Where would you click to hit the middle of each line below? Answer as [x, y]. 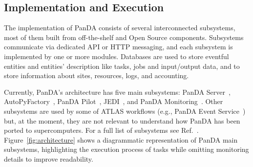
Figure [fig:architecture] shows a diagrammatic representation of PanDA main [121, 139]
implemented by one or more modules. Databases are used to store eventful [116, 56]
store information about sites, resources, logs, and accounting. [96, 75]
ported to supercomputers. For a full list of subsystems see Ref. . [101, 130]
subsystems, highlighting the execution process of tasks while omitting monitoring [126, 149]
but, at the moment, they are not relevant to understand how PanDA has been [122, 120]
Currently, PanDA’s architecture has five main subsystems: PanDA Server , [117, 92]
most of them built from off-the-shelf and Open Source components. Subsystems [124, 37]
